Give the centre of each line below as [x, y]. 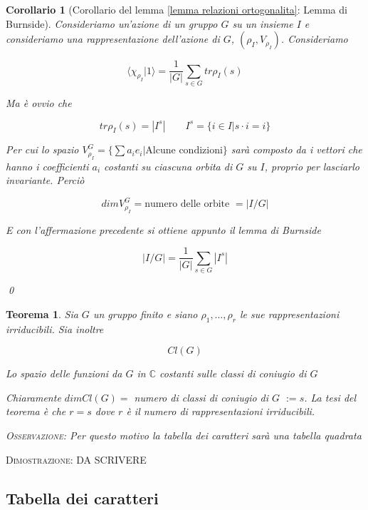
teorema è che [36, 411]
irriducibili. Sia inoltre [55, 328]
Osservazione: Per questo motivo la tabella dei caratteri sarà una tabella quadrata [184, 435]
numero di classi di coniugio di [201, 397]
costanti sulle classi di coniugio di [233, 373]
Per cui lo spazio [42, 149]
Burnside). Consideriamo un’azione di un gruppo [112, 23]
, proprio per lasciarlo [312, 166]
